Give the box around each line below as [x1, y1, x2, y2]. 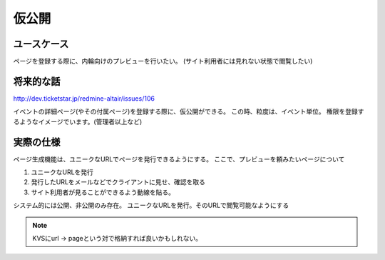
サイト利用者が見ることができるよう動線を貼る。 [31, 188, 175, 196]
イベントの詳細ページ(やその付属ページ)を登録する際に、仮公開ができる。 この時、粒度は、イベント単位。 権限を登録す [13, 107, 364, 116]
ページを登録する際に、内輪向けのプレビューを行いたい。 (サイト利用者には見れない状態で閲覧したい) [13, 57, 313, 66]
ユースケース [13, 38, 69, 50]
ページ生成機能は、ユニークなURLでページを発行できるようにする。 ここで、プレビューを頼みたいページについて [13, 154, 345, 164]
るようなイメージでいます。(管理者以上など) [13, 117, 143, 126]
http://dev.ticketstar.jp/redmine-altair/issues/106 [13, 94, 155, 103]
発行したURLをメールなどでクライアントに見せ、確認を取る [31, 178, 206, 186]
